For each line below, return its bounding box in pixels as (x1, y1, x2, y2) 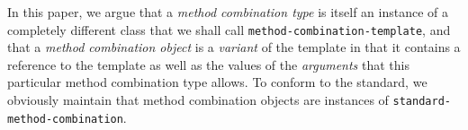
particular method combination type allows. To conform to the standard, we (7, 73, 427, 91)
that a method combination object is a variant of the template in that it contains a (7, 38, 461, 56)
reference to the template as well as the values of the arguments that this (7, 55, 409, 74)
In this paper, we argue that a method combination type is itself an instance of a (7, 3, 449, 21)
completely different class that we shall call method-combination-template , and (7, 20, 451, 39)
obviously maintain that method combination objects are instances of (7, 91, 389, 109)
